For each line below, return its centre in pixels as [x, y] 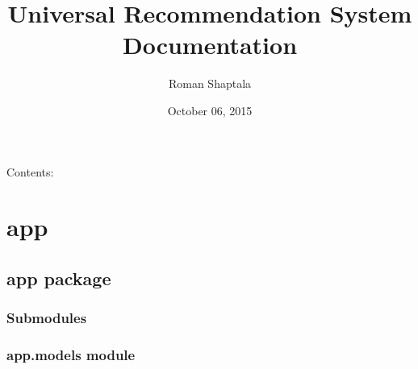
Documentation [210, 45]
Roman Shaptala [210, 83]
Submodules [47, 318]
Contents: [30, 171]
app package [59, 278]
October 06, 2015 [210, 110]
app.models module [71, 355]
